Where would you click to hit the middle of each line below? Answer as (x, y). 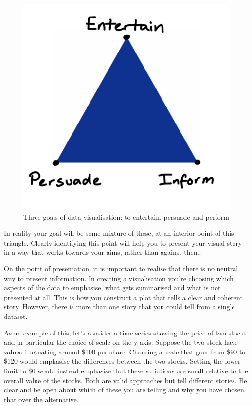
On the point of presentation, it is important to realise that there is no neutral (121, 268)
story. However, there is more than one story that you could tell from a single (119, 307)
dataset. (16, 316)
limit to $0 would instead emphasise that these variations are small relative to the (126, 370)
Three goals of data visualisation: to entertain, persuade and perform (126, 217)
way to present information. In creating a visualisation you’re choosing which (119, 278)
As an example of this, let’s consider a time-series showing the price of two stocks (125, 332)
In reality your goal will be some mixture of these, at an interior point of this (119, 233)
